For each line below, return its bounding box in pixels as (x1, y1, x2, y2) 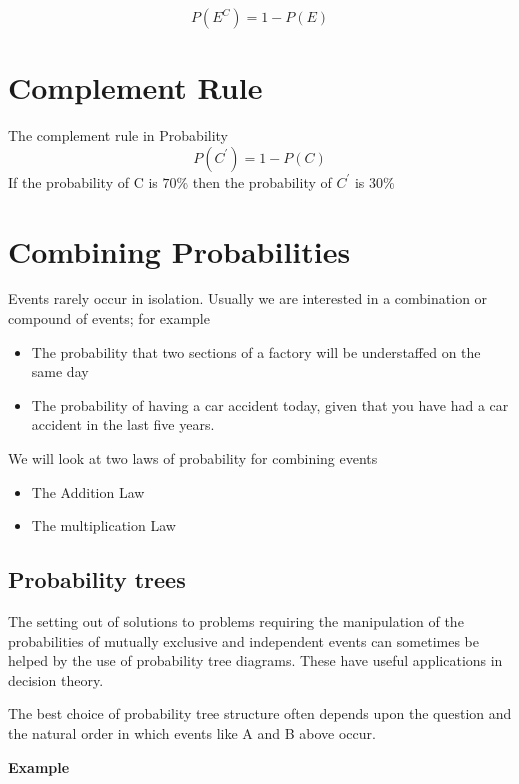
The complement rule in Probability (8, 125, 229, 146)
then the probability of (192, 171, 332, 192)
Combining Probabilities (8, 230, 351, 271)
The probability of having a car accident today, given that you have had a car (31, 394, 509, 415)
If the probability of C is (8, 171, 158, 192)
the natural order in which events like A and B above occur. (8, 722, 376, 743)
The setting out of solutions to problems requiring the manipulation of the (8, 610, 464, 631)
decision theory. (8, 669, 104, 690)
